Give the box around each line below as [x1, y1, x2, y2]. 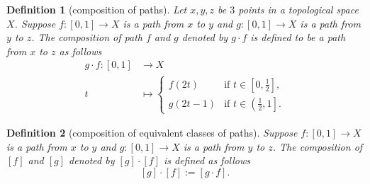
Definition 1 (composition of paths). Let [6, 2, 187, 16]
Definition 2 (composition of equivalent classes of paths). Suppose [6, 125, 298, 139]
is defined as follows [163, 153, 250, 168]
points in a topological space [238, 2, 359, 16]
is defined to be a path [250, 30, 346, 45]
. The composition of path [31, 30, 142, 45]
